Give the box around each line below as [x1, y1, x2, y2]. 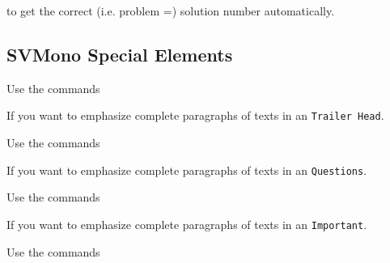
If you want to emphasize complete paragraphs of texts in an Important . [6, 215, 367, 232]
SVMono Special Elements [6, 41, 233, 66]
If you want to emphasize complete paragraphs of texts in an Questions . [6, 161, 367, 178]
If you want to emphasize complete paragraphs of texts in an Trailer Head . [6, 107, 384, 124]
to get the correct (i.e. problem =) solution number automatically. [6, 2, 335, 19]
